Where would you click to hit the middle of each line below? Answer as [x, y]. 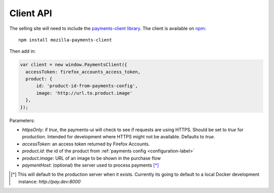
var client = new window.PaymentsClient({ [74, 65]
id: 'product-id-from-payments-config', [87, 86]
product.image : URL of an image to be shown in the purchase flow [91, 158]
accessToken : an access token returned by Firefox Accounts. [86, 144]
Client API [31, 13]
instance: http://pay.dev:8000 [50, 181]
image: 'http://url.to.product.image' [84, 93]
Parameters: [22, 120]
